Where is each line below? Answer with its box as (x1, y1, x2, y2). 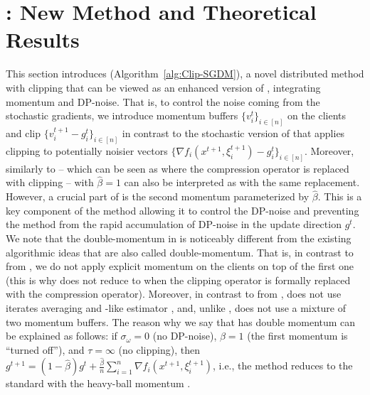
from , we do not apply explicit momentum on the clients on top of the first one (6, 259, 354, 274)
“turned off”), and (6, 342, 85, 357)
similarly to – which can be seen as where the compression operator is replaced (6, 161, 349, 175)
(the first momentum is (247, 328, 348, 343)
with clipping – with (6, 175, 94, 190)
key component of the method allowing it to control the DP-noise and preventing (6, 202, 359, 217)
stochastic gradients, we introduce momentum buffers (6, 108, 238, 123)
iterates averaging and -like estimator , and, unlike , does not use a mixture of (6, 301, 347, 315)
